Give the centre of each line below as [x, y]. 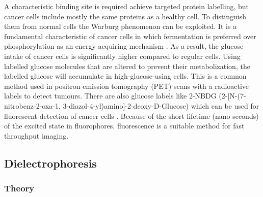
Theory [19, 188]
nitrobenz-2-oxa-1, [32, 105]
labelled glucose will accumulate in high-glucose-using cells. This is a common [125, 76]
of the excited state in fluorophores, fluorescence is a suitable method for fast [124, 126]
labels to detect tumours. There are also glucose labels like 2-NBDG [110, 96]
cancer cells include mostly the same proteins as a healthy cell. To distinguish [125, 16]
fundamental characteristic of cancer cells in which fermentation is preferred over [130, 36]
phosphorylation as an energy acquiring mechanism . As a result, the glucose [124, 46]
